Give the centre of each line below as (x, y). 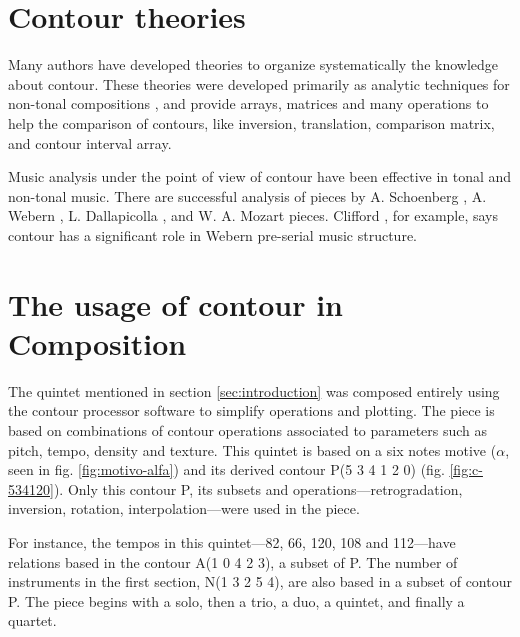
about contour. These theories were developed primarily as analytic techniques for (259, 83)
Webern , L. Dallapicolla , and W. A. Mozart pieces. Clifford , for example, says (253, 215)
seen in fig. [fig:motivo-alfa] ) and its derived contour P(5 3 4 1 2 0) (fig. (226, 469)
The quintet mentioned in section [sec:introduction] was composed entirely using (254, 390)
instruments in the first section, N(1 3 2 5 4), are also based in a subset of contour (260, 581)
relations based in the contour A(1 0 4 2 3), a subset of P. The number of (233, 561)
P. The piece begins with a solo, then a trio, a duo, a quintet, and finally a (236, 600)
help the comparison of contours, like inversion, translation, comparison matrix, (251, 122)
